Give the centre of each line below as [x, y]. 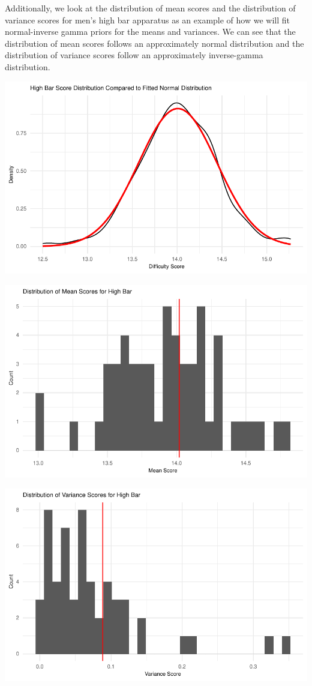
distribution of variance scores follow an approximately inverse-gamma [134, 55]
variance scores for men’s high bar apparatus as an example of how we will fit [147, 20]
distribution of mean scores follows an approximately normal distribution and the [154, 43]
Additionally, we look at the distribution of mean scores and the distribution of [150, 8]
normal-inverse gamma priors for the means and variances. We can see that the [150, 32]
